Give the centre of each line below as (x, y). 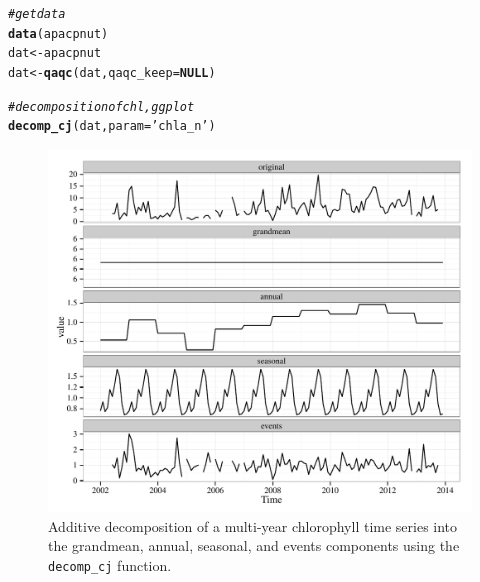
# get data (37, 14)
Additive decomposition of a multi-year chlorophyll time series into (253, 525)
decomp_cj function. (110, 564)
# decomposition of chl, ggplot (101, 106)
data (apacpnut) (58, 33)
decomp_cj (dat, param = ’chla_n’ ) (112, 126)
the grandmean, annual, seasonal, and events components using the (254, 545)
